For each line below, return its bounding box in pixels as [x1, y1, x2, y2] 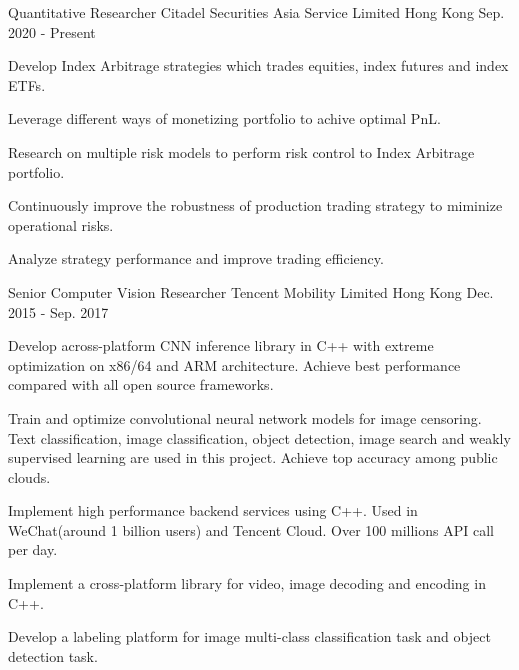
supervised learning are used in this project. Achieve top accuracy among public [8, 447, 498, 468]
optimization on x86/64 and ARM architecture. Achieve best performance [8, 354, 461, 375]
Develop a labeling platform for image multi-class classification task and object [8, 626, 491, 647]
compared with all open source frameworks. [8, 374, 274, 395]
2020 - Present [8, 21, 96, 42]
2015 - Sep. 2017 [8, 301, 109, 322]
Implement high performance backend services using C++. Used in [8, 500, 418, 521]
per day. [8, 539, 58, 560]
